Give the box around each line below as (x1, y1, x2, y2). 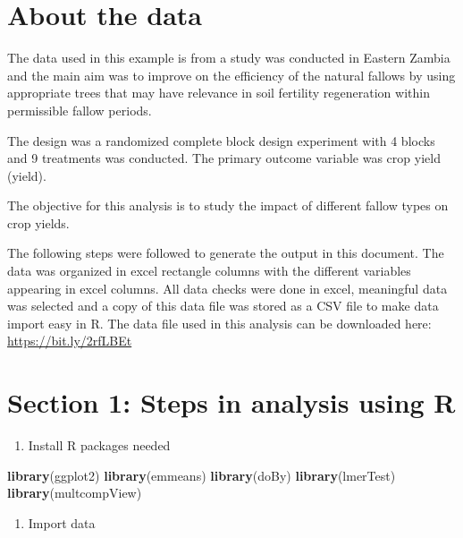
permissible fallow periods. (7, 100, 152, 119)
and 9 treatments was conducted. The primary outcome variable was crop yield (7, 149, 441, 167)
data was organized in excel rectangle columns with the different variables (7, 261, 411, 280)
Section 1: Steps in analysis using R (7, 384, 456, 421)
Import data (28, 513, 96, 532)
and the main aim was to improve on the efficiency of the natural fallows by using (7, 65, 456, 84)
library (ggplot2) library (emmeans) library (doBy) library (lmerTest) (7, 465, 396, 484)
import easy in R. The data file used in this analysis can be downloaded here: (7, 313, 432, 332)
